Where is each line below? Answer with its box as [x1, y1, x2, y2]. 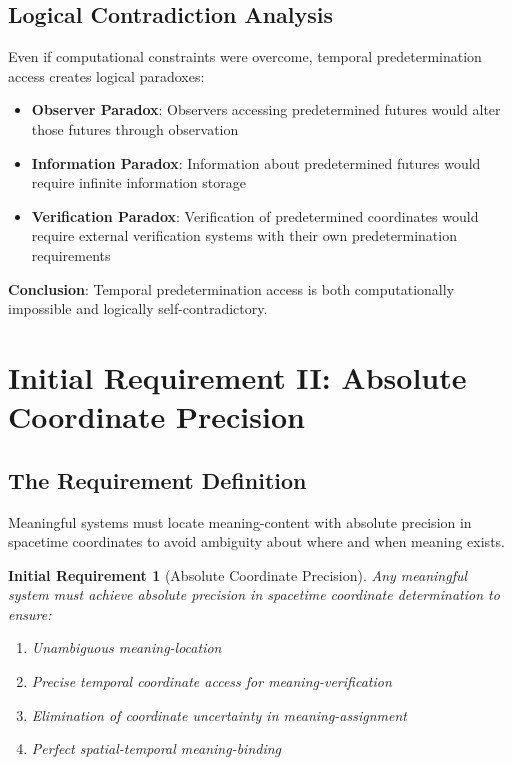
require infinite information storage [31, 172, 246, 193]
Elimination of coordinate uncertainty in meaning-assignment [31, 704, 407, 725]
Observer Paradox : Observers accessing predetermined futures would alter [31, 99, 501, 120]
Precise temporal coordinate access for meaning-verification [31, 671, 392, 692]
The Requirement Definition [8, 464, 307, 495]
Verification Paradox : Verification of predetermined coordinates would [31, 205, 479, 226]
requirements [31, 244, 111, 265]
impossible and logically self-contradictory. [8, 298, 268, 319]
